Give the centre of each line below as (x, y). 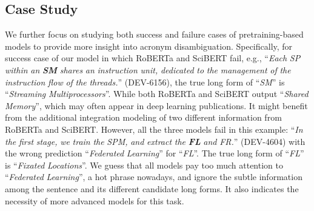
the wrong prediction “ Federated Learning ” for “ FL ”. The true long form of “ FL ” (155, 153)
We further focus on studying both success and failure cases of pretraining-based (154, 34)
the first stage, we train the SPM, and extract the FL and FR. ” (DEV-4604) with (155, 141)
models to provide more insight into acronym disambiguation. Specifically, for (149, 46)
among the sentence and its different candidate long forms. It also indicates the (152, 188)
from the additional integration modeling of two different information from (143, 117)
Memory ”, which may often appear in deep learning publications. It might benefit (156, 105)
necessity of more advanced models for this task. (95, 200)
